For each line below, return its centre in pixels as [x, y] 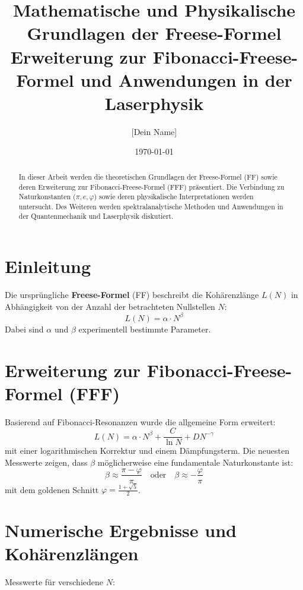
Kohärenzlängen [72, 553]
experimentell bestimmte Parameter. [145, 329]
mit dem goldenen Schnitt [52, 489]
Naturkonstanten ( [47, 197]
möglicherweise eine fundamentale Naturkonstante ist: [195, 462]
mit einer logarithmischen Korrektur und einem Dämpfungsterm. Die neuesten [147, 451]
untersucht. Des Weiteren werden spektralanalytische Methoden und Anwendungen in [151, 206]
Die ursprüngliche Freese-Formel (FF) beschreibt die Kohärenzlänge [132, 295]
